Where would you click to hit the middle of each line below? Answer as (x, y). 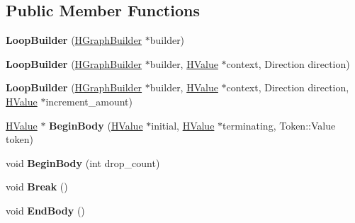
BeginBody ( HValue (96, 125)
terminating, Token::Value (279, 125)
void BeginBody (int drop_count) (83, 162)
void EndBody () (45, 210)
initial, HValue (183, 125)
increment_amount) (89, 101)
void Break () (37, 187)
